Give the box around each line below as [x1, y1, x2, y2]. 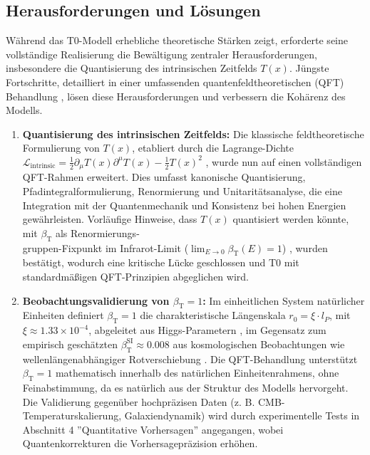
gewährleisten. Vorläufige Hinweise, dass [22, 211, 197, 226]
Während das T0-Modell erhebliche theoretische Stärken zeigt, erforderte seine [6, 33, 348, 48]
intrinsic [30, 162, 56, 170]
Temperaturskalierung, [22, 408, 122, 423]
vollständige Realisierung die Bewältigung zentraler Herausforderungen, [6, 46, 317, 61]
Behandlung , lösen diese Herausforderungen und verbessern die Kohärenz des [6, 88, 346, 103]
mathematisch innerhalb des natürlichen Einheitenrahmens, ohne [55, 365, 339, 380]
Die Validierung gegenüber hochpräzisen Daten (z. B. [22, 394, 255, 409]
